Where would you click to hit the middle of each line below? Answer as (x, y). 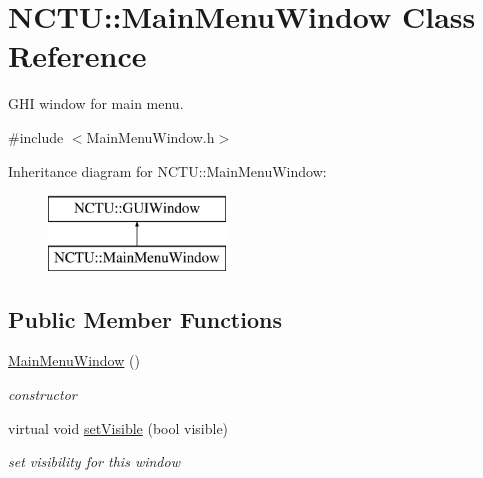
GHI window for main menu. (96, 103)
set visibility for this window (94, 461)
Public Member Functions (145, 318)
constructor (42, 394)
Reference (77, 55)
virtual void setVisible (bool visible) (118, 427)
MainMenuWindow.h (150, 136)
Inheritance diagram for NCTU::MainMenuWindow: (167, 170)
